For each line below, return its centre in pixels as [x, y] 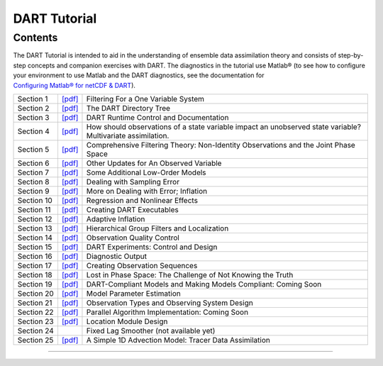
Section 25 [35, 340]
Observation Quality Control [133, 238]
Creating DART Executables [132, 209]
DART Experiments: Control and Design [152, 247]
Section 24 [35, 331]
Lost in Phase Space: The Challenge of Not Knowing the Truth [190, 274]
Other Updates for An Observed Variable [154, 163]
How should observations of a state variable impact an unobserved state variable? [224, 126]
